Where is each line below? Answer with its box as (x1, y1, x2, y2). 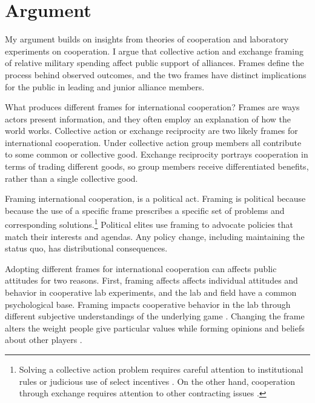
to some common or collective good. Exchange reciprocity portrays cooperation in (5, 148, 308, 161)
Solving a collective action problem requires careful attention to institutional (19, 363, 303, 376)
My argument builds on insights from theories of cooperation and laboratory (5, 33, 289, 45)
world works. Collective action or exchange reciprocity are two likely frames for (5, 124, 298, 137)
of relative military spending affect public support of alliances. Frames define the (5, 56, 304, 69)
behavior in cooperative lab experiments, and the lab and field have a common (5, 286, 297, 299)
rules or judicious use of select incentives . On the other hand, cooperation (19, 375, 295, 387)
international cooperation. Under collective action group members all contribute (5, 136, 302, 148)
